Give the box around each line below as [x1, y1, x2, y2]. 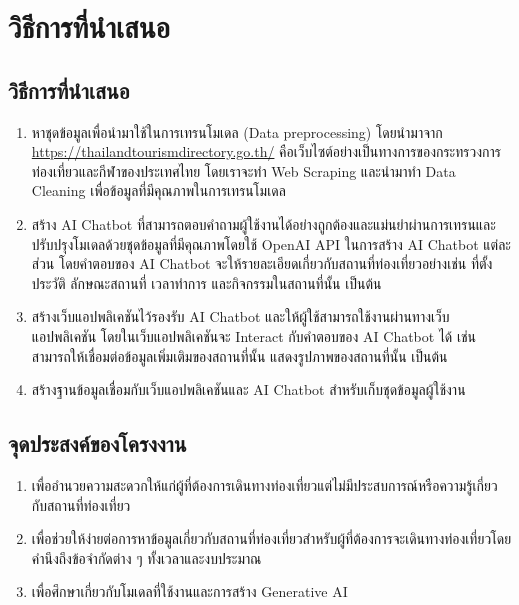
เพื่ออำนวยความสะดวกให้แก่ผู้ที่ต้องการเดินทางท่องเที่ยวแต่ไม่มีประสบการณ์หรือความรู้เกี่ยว [31, 474, 498, 495]
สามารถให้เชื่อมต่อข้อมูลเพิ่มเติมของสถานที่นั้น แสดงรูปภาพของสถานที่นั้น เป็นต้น [31, 345, 448, 366]
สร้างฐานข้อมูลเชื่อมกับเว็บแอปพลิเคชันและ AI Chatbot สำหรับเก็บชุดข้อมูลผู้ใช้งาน [31, 379, 466, 400]
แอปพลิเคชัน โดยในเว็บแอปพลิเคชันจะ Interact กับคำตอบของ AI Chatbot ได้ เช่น [31, 325, 476, 346]
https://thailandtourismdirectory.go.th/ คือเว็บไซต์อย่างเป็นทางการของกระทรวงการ [31, 141, 501, 162]
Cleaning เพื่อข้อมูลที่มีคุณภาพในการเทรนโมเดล [31, 180, 286, 201]
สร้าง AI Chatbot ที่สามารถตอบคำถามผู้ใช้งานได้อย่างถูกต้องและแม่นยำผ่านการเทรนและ [31, 213, 496, 234]
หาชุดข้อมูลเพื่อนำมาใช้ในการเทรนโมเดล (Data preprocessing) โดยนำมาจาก [31, 121, 443, 142]
